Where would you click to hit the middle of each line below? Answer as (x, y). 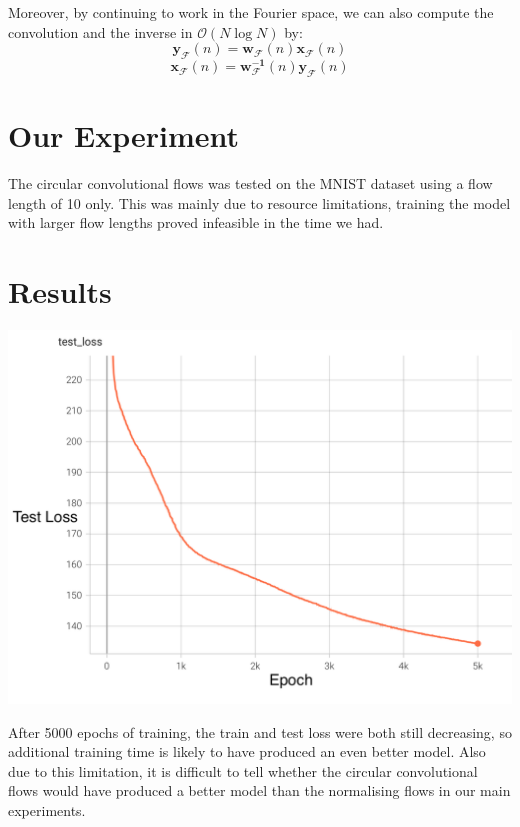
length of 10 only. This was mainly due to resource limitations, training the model (259, 202)
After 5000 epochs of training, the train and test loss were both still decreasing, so (260, 731)
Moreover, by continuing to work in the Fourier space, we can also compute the (251, 12)
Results (60, 290)
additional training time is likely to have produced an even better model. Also (247, 751)
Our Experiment (124, 135)
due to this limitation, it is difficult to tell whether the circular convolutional (243, 770)
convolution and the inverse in (100, 31)
